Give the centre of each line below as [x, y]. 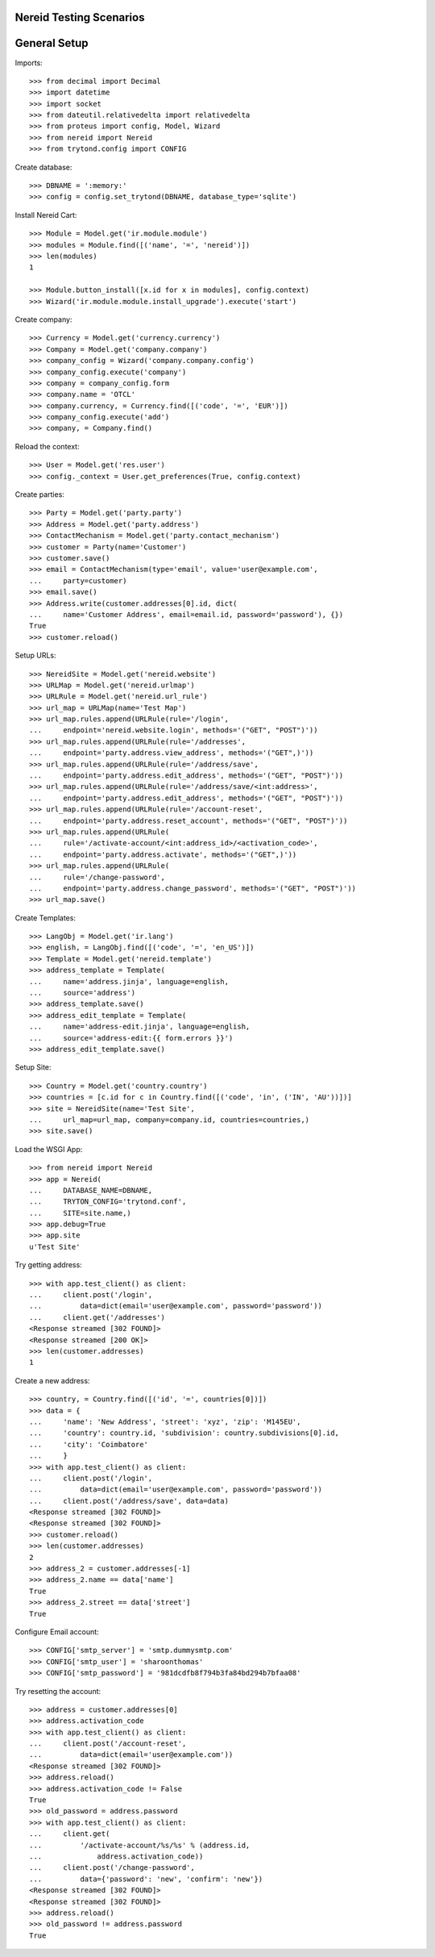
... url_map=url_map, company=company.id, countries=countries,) [170, 1120]
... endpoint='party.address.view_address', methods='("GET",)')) [172, 753]
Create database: [43, 167]
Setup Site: [33, 1067]
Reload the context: [47, 446]
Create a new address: [52, 1380]
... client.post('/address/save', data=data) [129, 1501]
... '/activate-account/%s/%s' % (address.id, [140, 1845]
